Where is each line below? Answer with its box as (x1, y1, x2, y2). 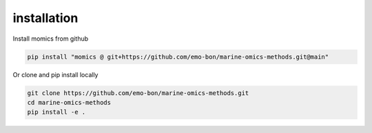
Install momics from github (12, 34, 89, 43)
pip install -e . (27, 108, 86, 116)
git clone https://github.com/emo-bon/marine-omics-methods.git (27, 89, 249, 96)
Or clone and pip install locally (12, 70, 99, 79)
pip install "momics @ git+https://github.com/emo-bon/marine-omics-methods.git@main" (27, 52, 329, 61)
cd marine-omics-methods (27, 99, 112, 106)
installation (12, 10, 79, 25)
